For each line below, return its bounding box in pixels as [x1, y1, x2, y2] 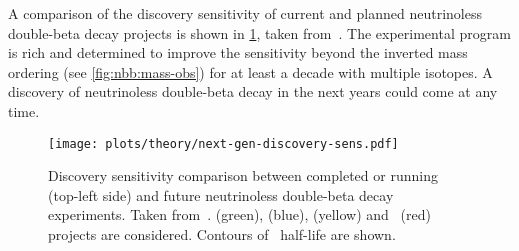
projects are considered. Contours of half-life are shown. [48, 224, 396, 244]
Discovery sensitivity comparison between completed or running [48, 165, 438, 186]
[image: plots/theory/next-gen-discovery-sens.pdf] [48, 136, 399, 151]
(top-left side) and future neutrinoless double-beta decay [48, 184, 394, 205]
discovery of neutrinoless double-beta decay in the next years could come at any [8, 81, 498, 102]
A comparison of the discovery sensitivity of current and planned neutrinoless [8, 3, 482, 23]
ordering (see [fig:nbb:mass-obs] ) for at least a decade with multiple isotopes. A [8, 61, 493, 82]
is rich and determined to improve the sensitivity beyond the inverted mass [8, 42, 468, 63]
